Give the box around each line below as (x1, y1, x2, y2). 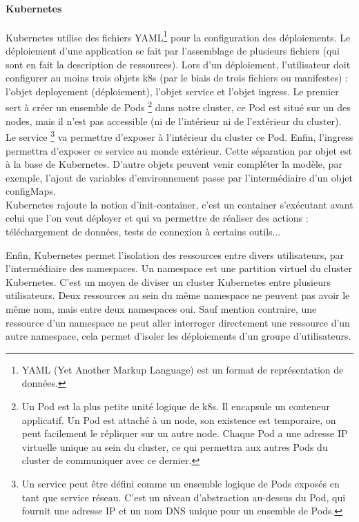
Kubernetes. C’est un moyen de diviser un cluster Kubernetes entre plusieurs (6, 274, 331, 289)
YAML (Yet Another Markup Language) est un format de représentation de (21, 362, 344, 376)
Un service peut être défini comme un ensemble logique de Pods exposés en (21, 476, 340, 490)
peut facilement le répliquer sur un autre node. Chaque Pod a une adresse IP (21, 426, 348, 441)
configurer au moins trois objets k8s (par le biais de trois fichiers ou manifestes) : (6, 70, 348, 85)
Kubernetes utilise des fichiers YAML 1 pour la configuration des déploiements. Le (6, 28, 351, 44)
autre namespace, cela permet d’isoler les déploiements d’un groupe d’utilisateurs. (6, 329, 351, 343)
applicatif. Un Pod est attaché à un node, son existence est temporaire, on (21, 412, 336, 427)
